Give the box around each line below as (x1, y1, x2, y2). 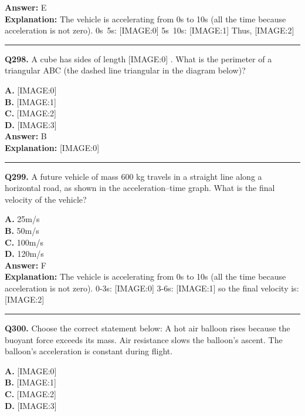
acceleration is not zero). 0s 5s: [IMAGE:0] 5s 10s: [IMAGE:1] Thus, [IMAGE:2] (5, 24, 294, 36)
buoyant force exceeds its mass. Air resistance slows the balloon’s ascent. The (5, 333, 283, 345)
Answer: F (5, 259, 46, 271)
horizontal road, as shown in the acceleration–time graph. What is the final (5, 182, 275, 194)
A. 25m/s (5, 213, 40, 225)
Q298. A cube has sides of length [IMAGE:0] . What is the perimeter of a (5, 52, 272, 65)
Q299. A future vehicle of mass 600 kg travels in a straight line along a (5, 170, 262, 182)
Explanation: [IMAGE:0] (5, 141, 100, 153)
